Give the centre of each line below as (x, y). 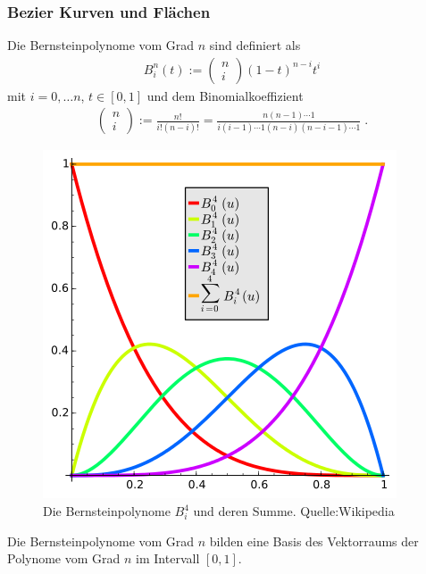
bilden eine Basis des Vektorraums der (314, 541)
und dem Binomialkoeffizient (225, 95)
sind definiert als (255, 45)
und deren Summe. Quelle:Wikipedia (294, 511)
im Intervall (168, 558)
